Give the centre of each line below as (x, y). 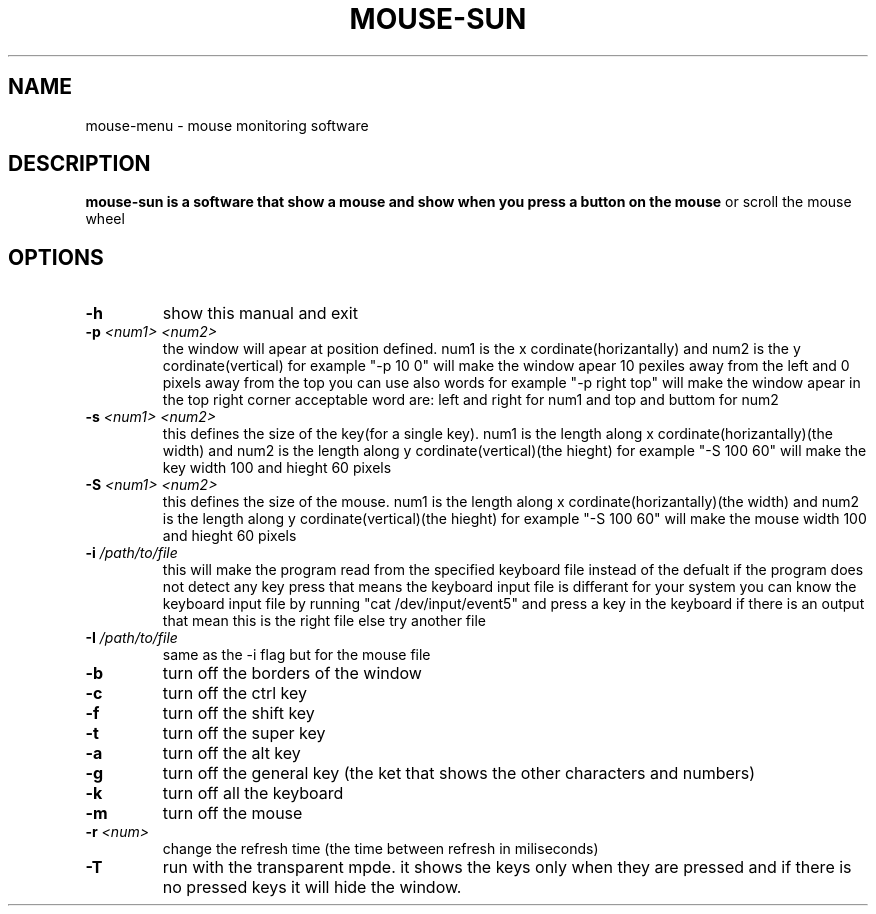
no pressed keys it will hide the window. (312, 887)
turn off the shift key (238, 713)
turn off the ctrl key (234, 693)
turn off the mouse (232, 813)
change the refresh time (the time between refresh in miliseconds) (380, 849)
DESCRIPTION (79, 164)
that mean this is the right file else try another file (324, 621)
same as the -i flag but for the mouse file (296, 655)
